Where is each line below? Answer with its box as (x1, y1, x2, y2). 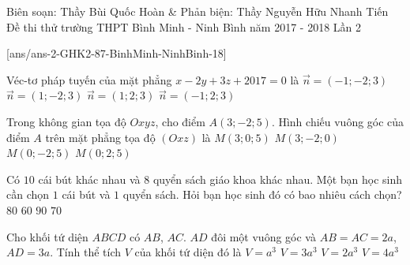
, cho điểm (155, 113, 205, 129)
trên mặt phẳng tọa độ (45, 129, 156, 145)
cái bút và (62, 186, 111, 203)
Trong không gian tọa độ (6, 113, 126, 129)
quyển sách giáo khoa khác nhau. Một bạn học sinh (152, 170, 403, 187)
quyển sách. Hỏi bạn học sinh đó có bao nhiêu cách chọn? (122, 186, 402, 203)
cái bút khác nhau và (38, 170, 141, 187)
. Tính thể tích (50, 244, 121, 260)
